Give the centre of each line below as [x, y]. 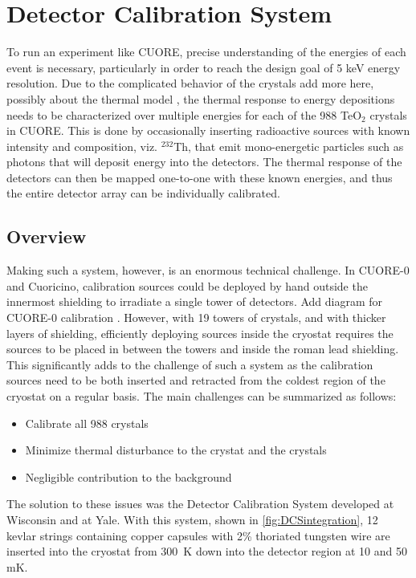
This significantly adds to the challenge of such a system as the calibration [190, 364]
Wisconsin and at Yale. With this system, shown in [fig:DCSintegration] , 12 [192, 519]
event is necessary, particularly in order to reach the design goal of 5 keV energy [204, 67]
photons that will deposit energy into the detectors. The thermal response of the [204, 162]
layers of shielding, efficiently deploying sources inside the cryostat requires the [200, 333]
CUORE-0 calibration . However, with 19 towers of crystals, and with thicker [196, 317]
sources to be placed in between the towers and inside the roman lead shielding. [203, 349]
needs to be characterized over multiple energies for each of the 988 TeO [184, 114]
